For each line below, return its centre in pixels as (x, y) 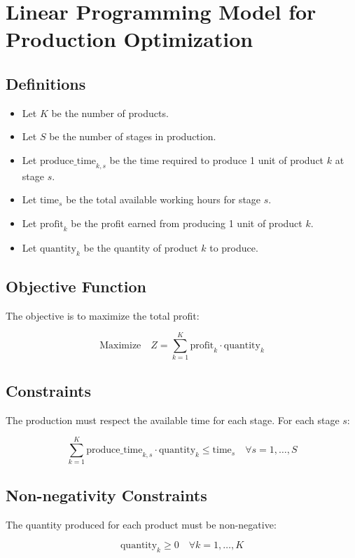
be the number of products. (110, 113)
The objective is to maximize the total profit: (103, 315)
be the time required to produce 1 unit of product (217, 159)
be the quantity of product (141, 247)
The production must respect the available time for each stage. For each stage (173, 420)
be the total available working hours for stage (163, 199)
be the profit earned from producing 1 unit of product (187, 223)
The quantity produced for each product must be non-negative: (141, 524)
